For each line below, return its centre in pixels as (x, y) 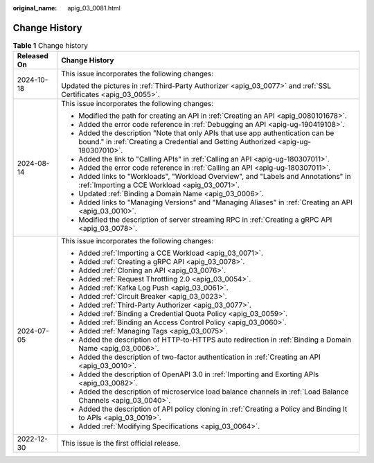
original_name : (35, 8)
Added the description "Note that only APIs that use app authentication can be (206, 133)
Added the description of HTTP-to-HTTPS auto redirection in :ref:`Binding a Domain (215, 340)
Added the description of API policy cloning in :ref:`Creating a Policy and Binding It (213, 409)
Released (33, 56)
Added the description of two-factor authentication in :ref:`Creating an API (200, 357)
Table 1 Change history (50, 46)
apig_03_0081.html (94, 8)
